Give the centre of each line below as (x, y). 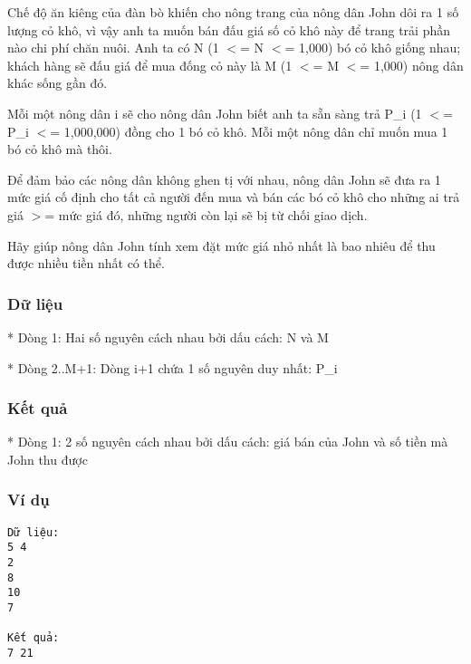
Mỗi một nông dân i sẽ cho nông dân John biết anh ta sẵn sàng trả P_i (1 (215, 113)
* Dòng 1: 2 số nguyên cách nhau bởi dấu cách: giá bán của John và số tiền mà (228, 442)
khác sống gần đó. (58, 83)
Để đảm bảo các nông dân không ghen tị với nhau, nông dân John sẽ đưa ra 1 (224, 179)
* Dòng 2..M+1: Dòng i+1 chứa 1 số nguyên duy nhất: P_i (173, 367)
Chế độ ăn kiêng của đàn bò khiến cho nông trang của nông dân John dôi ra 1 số (233, 12)
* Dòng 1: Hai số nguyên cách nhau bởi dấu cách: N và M (168, 337)
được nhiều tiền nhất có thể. (86, 263)
